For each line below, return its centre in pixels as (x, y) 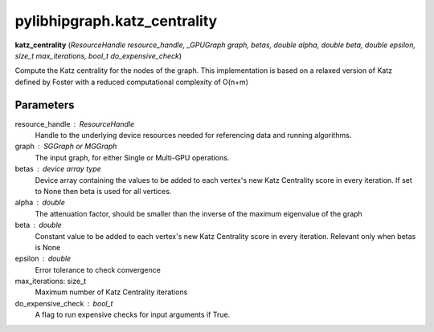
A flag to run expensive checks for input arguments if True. (133, 315)
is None (48, 247)
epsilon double (43, 259)
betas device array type (58, 169)
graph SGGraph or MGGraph (66, 146)
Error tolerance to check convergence (98, 269)
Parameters (45, 105)
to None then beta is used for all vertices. (103, 191)
